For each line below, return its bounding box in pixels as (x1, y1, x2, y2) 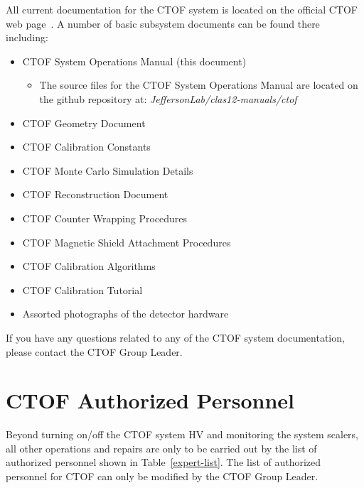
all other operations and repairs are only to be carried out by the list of (6, 440, 317, 455)
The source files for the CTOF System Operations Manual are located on (39, 77, 358, 92)
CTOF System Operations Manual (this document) (22, 53, 247, 68)
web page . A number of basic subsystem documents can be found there (6, 16, 320, 31)
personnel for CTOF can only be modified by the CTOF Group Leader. (6, 469, 318, 483)
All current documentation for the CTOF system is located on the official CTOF (6, 2, 358, 16)
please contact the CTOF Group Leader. (6, 344, 183, 359)
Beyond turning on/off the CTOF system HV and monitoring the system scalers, (6, 427, 358, 442)
